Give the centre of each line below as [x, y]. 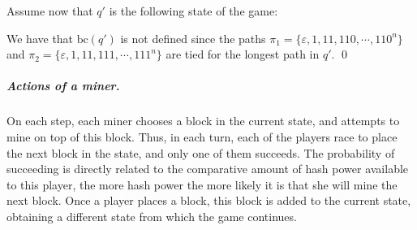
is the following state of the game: [193, 11]
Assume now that [50, 11]
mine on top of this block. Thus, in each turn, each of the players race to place [202, 136]
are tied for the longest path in [243, 54]
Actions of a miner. [63, 86]
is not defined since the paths [193, 38]
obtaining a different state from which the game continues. [152, 216]
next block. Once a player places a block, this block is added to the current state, [209, 200]
